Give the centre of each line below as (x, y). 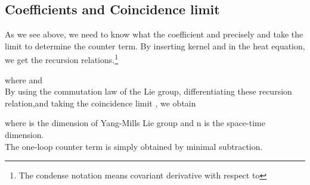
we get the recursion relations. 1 (62, 59)
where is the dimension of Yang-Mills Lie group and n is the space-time (135, 123)
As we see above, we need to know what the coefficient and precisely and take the (154, 34)
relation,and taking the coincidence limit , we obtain (100, 103)
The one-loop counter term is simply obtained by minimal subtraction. (134, 146)
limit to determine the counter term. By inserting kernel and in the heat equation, (155, 46)
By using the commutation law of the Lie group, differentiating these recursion (148, 91)
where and (24, 79)
